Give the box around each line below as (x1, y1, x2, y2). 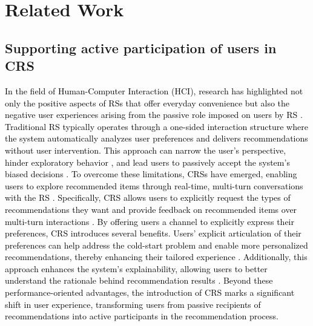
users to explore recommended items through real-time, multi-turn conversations (5, 179, 303, 192)
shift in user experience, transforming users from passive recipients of (5, 298, 261, 310)
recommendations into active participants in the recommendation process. (5, 310, 278, 322)
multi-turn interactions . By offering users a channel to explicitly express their (5, 215, 294, 227)
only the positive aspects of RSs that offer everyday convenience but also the (5, 96, 290, 109)
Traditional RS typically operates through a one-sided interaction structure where (5, 120, 308, 132)
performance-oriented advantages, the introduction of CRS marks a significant (5, 286, 295, 299)
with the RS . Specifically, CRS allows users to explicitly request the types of (5, 191, 291, 204)
